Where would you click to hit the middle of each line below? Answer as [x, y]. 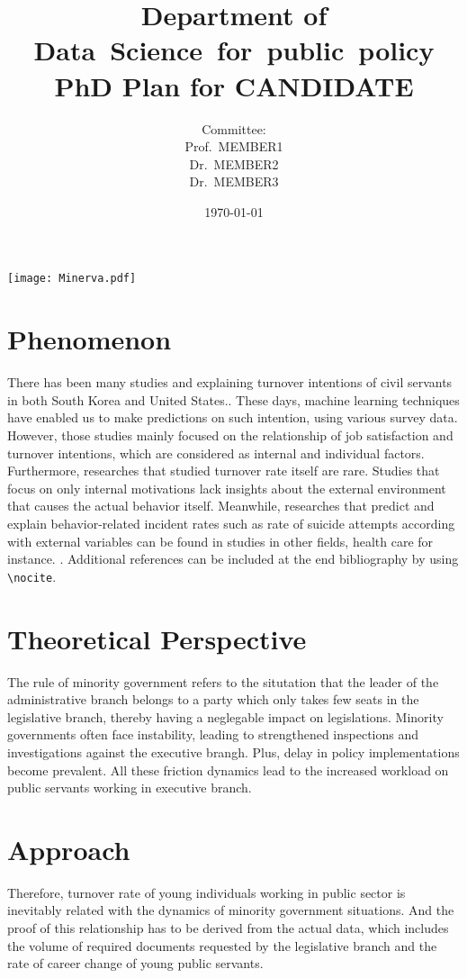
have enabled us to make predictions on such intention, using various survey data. [233, 417]
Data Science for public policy [234, 50]
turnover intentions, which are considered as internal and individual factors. [216, 453]
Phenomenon [90, 339]
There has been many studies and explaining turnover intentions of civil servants [230, 382]
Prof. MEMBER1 [234, 146]
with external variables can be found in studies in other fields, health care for [220, 541]
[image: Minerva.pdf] [72, 279]
